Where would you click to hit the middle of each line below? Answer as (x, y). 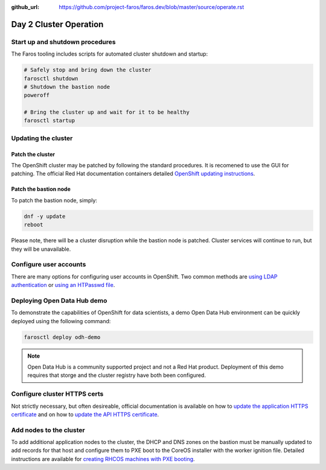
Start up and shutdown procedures (63, 42)
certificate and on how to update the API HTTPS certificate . (85, 414)
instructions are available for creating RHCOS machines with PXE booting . (103, 459)
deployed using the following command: (61, 321)
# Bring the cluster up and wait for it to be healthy (107, 112)
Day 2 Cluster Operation (57, 24)
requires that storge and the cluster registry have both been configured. (117, 375)
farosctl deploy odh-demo (62, 337)
